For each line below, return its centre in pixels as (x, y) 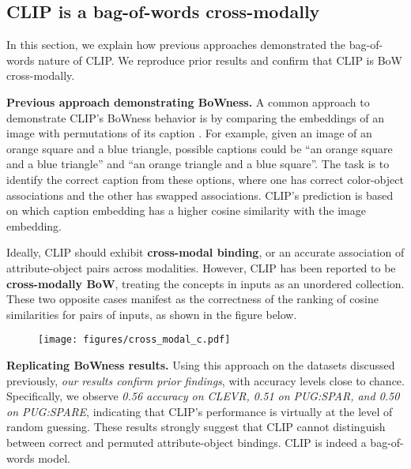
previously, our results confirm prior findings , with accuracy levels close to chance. (205, 380)
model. (55, 458)
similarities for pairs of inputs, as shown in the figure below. (152, 314)
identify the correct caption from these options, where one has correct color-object (205, 179)
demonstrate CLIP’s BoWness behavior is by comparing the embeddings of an (195, 117)
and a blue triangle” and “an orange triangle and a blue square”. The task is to (198, 164)
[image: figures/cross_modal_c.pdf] (134, 340)
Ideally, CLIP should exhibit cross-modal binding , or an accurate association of (205, 252)
